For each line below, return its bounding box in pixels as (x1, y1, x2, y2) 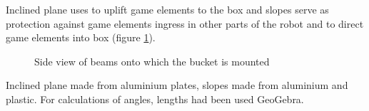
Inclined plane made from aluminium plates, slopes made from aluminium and (6, 78, 348, 92)
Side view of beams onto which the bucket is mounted (34, 53, 270, 68)
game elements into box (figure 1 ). (6, 30, 156, 45)
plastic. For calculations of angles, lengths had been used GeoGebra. (6, 91, 304, 106)
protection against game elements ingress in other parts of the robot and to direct (6, 16, 364, 31)
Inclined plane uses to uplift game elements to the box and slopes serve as (6, 2, 329, 16)
